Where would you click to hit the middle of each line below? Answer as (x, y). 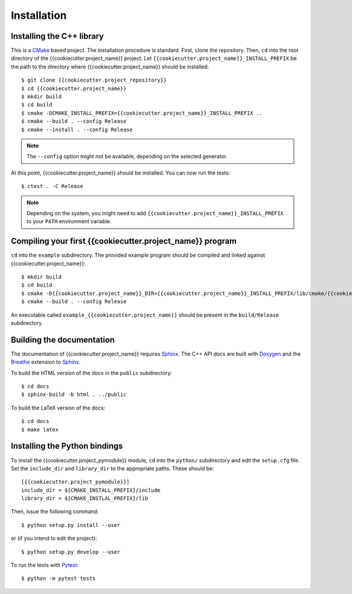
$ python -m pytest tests (59, 578)
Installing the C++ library (57, 36)
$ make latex (40, 429)
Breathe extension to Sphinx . (46, 362)
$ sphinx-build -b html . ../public (74, 395)
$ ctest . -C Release (52, 186)
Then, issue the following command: (55, 512)
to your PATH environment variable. (69, 222)
